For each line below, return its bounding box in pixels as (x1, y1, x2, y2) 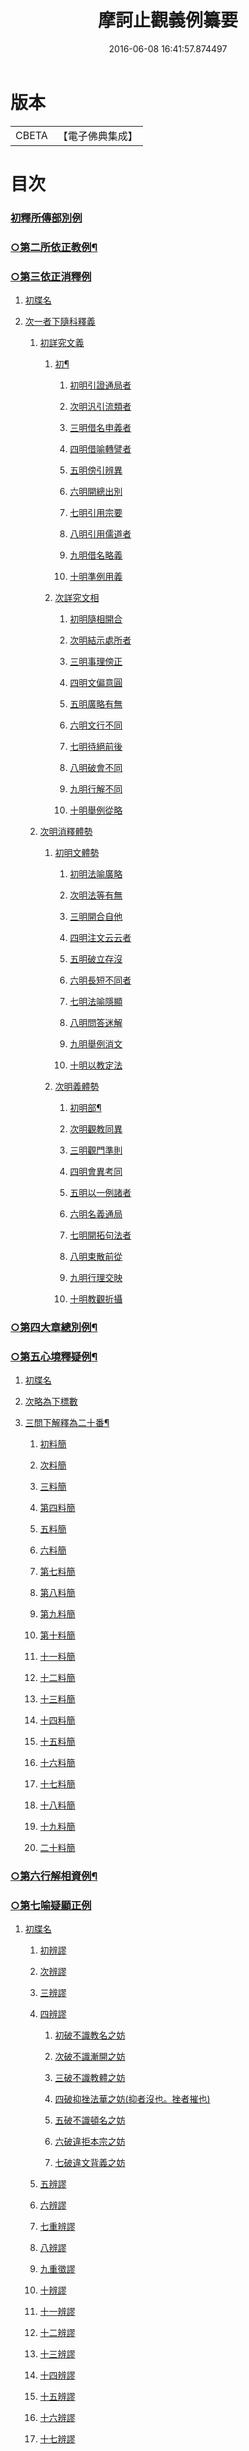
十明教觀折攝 (69, 1293, 123, 1305)
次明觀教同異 (69, 1123, 123, 1135)
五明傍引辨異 (69, 464, 123, 476)
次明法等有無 (69, 889, 123, 901)
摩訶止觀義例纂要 (97, 9, 238, 32)
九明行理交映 (69, 1272, 123, 1284)
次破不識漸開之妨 (54, 2051, 126, 2063)
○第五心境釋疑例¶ (10, 1349, 98, 1363)
